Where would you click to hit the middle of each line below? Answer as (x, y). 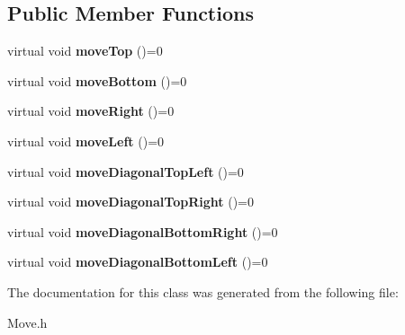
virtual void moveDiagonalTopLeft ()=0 (126, 171)
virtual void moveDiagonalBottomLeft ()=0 (138, 262)
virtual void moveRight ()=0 (91, 111)
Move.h (27, 322)
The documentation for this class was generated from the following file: (203, 291)
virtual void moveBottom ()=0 (97, 80)
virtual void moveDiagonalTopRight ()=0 (130, 202)
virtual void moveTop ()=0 (85, 51)
